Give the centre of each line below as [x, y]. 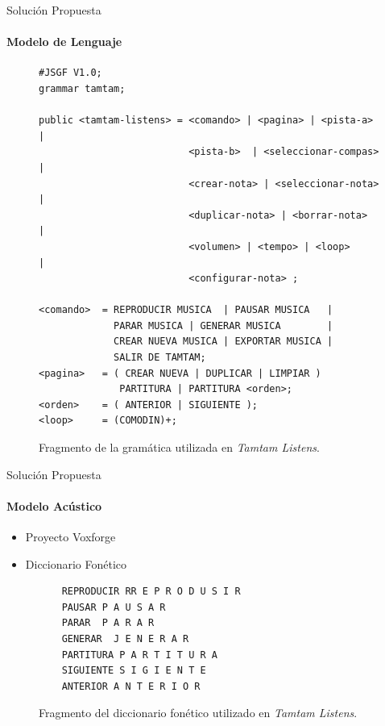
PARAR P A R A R [108, 623]
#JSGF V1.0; [70, 73]
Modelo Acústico [54, 505]
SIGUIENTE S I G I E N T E [134, 671]
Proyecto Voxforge [70, 537]
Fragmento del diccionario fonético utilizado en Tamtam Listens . [198, 713]
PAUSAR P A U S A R [114, 607]
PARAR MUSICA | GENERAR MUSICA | [224, 325]
